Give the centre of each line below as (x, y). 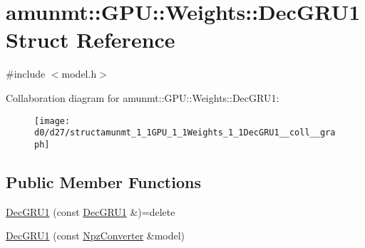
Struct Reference (91, 40)
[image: (52, 121)
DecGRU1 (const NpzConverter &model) (96, 236)
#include (26, 74)
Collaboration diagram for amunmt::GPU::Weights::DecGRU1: (143, 97)
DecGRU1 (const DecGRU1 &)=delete (91, 211)
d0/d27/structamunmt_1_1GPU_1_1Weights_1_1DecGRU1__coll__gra (185, 133)
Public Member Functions (103, 181)
